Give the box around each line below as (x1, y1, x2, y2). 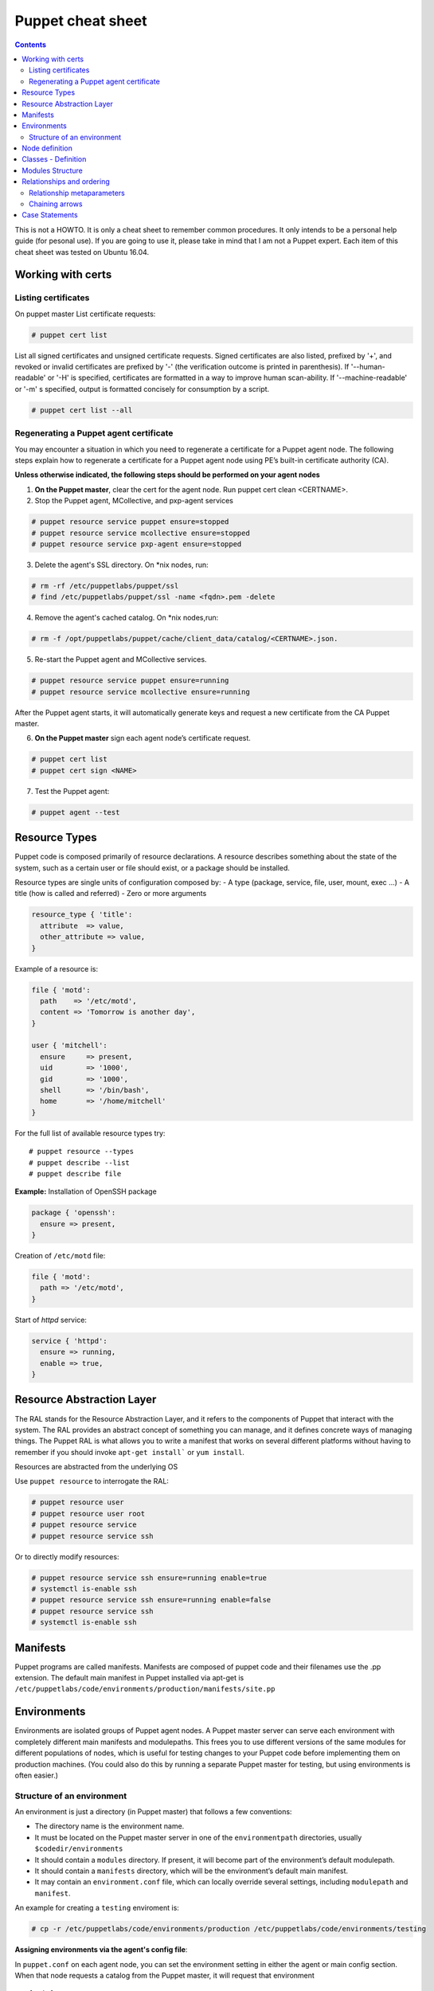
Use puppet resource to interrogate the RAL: (14, 1477, 169, 1486)
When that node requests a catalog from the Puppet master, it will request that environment (14, 1970, 315, 1980)
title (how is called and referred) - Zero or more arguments (14, 889, 207, 898)
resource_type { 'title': (31, 910, 133, 919)
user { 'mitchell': (31, 1041, 108, 1050)
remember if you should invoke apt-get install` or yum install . (14, 1447, 244, 1457)
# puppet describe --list (29, 1158, 131, 1167)
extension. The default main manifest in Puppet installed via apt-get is (14, 1673, 244, 1683)
